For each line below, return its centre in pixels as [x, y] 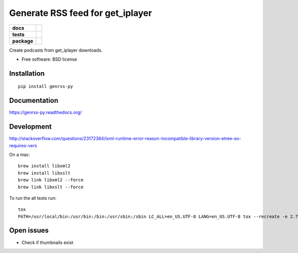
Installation [27, 73]
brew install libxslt [44, 173]
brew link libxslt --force [51, 187]
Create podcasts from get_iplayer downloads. [56, 50]
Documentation [34, 101]
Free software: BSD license [49, 59]
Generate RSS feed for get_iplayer [81, 13]
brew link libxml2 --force [51, 180]
